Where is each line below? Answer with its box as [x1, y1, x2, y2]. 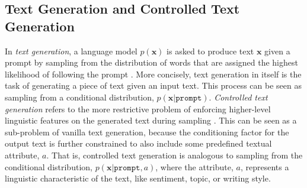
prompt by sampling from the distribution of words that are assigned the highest [5, 56, 298, 69]
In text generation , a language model [5, 44, 137, 57]
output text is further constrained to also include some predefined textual [5, 137, 272, 150]
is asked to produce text [167, 44, 254, 57]
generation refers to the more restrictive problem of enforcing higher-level [5, 102, 271, 115]
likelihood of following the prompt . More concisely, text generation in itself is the [5, 67, 302, 80]
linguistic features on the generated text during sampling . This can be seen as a [5, 114, 297, 127]
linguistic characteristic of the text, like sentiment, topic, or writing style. [5, 172, 271, 184]
